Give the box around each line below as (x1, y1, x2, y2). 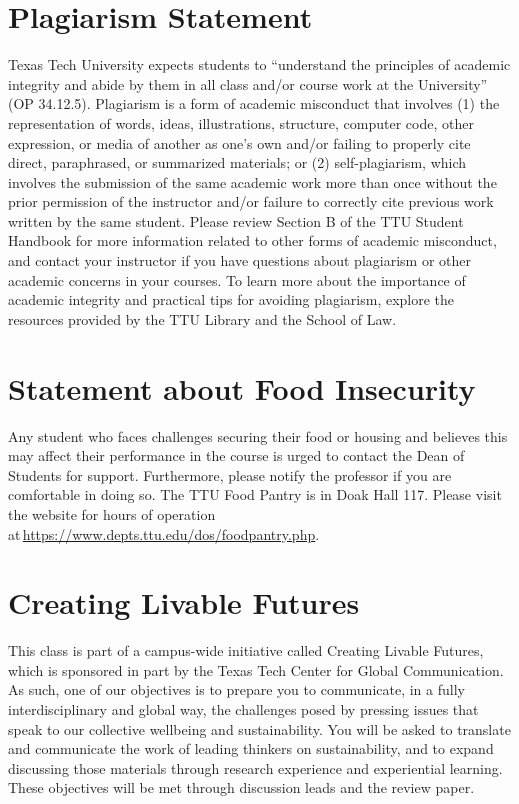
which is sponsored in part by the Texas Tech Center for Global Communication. (8, 659, 504, 680)
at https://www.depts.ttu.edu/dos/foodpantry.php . (8, 523, 320, 544)
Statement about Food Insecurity (8, 367, 476, 408)
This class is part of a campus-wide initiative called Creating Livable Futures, (8, 640, 484, 661)
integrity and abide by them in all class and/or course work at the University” (8, 73, 488, 94)
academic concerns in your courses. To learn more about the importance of (8, 269, 466, 290)
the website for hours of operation (8, 503, 216, 524)
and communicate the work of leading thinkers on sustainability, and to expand (8, 738, 494, 759)
